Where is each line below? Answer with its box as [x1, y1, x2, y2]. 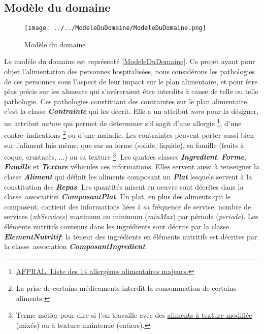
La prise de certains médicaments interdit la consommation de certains [16, 283, 236, 293]
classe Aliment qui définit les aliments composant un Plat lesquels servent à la [4, 171, 252, 181]
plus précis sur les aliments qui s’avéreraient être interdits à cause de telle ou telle [4, 86, 258, 97]
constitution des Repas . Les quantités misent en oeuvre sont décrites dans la [4, 181, 244, 192]
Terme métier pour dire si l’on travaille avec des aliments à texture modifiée [16, 310, 252, 320]
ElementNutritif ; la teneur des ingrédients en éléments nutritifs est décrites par [4, 231, 257, 241]
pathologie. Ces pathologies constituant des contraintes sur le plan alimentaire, [4, 96, 249, 106]
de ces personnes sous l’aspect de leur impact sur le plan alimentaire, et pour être [4, 76, 258, 86]
